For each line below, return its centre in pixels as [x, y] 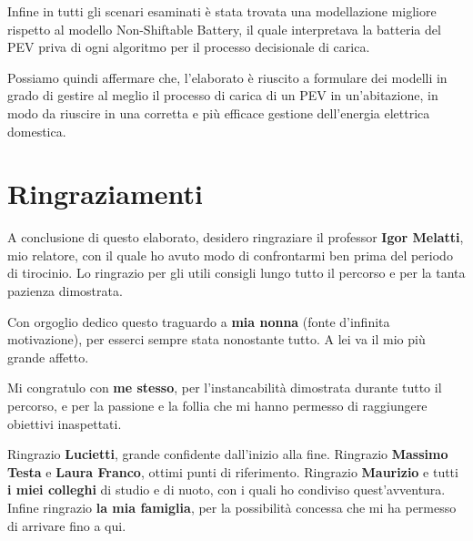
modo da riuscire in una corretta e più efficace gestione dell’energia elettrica [219, 112]
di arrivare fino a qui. [67, 525]
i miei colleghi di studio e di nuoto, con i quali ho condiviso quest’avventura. [226, 490]
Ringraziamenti [105, 194]
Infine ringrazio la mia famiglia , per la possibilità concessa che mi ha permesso [232, 507]
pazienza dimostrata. [65, 291]
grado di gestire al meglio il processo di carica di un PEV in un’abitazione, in [223, 95]
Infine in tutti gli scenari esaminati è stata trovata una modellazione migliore [222, 11]
